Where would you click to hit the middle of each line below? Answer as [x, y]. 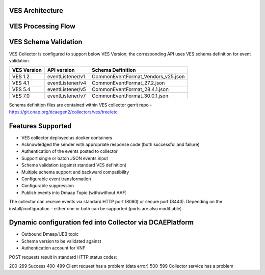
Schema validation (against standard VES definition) [74, 165]
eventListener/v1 [66, 77]
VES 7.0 [21, 96]
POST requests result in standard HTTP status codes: [63, 257]
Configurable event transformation [56, 179]
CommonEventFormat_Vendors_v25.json [138, 77]
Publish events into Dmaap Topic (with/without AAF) [74, 192]
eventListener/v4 [67, 83]
